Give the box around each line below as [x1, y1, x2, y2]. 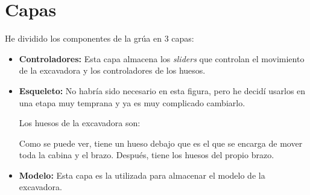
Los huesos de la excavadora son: [19, 117, 141, 129]
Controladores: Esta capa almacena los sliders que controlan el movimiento [19, 52, 305, 65]
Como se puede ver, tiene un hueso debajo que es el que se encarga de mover [19, 136, 303, 149]
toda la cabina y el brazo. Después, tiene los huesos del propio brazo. [19, 149, 274, 161]
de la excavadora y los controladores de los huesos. [19, 64, 206, 77]
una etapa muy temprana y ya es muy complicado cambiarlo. [19, 96, 245, 109]
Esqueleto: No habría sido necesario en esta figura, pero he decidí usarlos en [19, 84, 306, 97]
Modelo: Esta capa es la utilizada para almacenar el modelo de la [19, 168, 265, 181]
